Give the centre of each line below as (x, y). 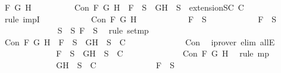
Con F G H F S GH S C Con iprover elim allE (140, 42)
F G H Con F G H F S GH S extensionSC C (124, 7)
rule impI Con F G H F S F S (140, 19)
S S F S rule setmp (103, 30)
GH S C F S (115, 64)
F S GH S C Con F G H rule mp (163, 53)
